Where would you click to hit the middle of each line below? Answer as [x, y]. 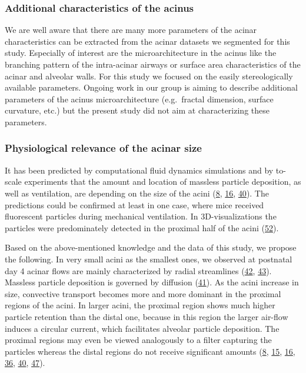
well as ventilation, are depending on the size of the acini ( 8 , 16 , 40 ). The [137, 193]
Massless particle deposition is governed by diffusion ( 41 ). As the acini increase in [152, 282]
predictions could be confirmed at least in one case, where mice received [134, 204]
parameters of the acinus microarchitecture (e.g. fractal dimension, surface [139, 99]
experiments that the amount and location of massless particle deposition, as [163, 181]
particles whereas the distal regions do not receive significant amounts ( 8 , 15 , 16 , [150, 351]
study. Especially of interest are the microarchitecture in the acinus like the [141, 53]
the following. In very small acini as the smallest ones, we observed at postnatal [149, 259]
